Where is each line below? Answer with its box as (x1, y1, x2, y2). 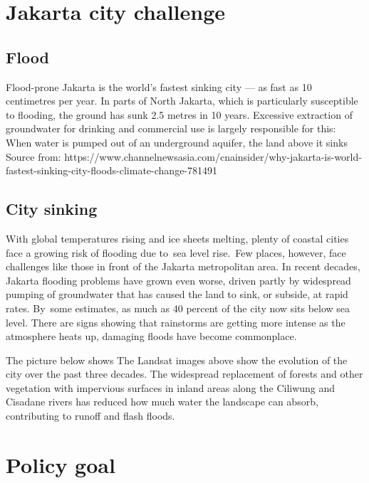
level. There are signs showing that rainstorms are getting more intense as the (6, 314, 345, 329)
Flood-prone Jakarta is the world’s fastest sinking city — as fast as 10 (6, 79, 312, 94)
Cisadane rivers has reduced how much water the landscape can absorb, (6, 394, 318, 409)
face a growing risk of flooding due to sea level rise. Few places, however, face (6, 245, 346, 260)
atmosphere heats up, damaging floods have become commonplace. (6, 329, 297, 344)
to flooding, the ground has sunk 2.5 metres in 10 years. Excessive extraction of (6, 107, 353, 122)
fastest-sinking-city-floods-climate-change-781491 (6, 163, 218, 178)
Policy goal (6, 450, 115, 479)
